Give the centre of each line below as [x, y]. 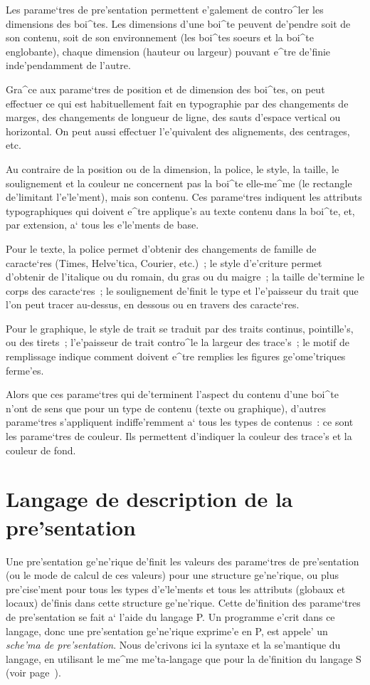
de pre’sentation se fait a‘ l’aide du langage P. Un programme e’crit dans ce [170, 616]
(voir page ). [33, 673]
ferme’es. [25, 370]
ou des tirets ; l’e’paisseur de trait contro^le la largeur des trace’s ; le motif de [178, 342]
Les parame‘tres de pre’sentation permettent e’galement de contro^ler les [165, 9]
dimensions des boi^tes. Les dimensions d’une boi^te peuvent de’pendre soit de [178, 23]
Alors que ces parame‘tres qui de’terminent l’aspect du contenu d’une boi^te [172, 394]
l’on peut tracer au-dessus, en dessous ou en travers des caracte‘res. [153, 304]
